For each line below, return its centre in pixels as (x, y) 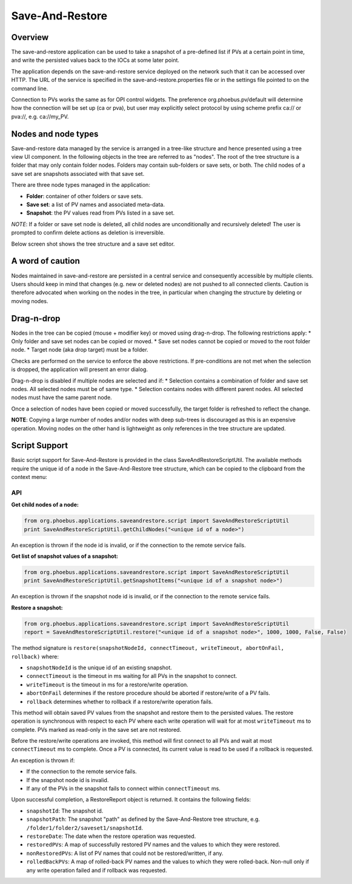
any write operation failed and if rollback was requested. (97, 870)
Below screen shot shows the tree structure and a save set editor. (93, 244)
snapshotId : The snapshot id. (65, 811)
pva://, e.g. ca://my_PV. (40, 116)
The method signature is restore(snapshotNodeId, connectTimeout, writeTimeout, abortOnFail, (148, 648)
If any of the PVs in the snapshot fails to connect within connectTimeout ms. (123, 789)
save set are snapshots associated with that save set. (78, 173)
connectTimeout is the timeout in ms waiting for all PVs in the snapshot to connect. (132, 676)
